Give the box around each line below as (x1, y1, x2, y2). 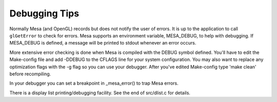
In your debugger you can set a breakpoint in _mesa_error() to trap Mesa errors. (9, 80, 179, 87)
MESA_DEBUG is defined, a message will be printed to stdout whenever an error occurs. (9, 40, 196, 46)
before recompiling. (9, 71, 51, 77)
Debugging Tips (9, 8, 80, 19)
